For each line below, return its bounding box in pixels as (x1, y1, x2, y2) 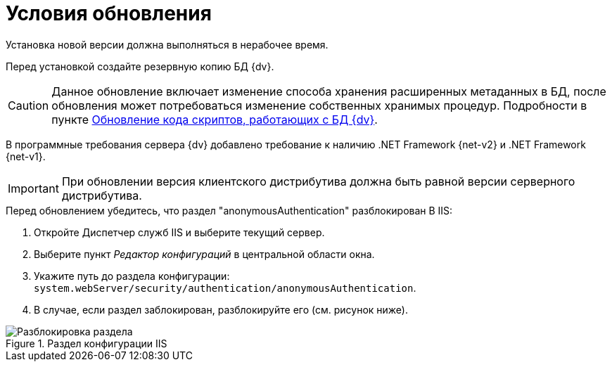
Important (8, 181, 59, 195)
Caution (8, 98, 49, 112)
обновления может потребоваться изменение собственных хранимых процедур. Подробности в (51, 98, 587, 112)
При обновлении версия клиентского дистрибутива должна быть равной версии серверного (61, 174, 575, 188)
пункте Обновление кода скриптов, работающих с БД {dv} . (51, 112, 378, 127)
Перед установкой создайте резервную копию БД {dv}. (6, 60, 274, 72)
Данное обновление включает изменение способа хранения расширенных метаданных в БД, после (51, 84, 606, 98)
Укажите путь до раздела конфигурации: (34, 269, 230, 282)
